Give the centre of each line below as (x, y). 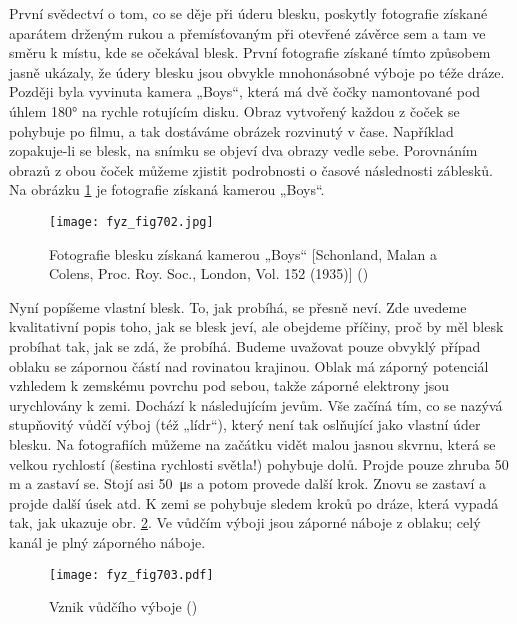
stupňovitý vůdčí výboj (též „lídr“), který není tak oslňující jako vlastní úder (245, 424)
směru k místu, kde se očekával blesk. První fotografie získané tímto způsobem (250, 52)
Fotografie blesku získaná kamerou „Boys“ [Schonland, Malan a (243, 253)
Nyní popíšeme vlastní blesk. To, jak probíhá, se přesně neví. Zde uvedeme (238, 306)
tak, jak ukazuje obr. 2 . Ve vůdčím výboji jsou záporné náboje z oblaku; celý (245, 522)
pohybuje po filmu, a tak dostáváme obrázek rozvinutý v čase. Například (231, 130)
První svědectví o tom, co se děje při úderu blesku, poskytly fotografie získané (248, 13)
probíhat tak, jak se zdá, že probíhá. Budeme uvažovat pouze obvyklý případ (245, 345)
